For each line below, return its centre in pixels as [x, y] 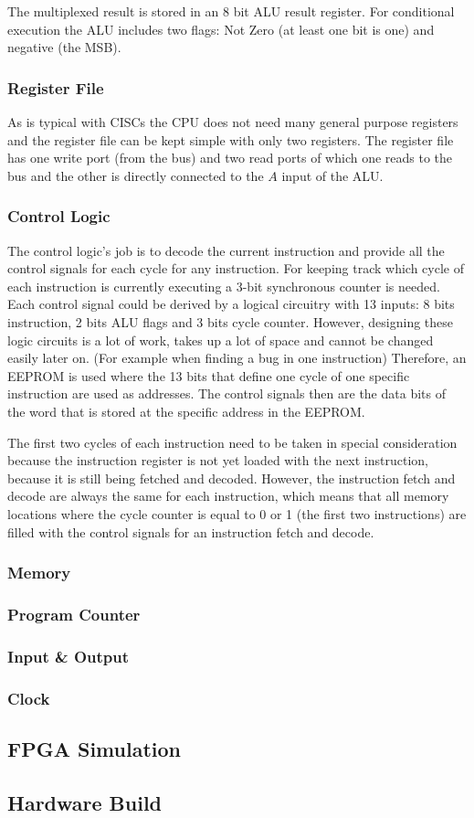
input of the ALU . [332, 175]
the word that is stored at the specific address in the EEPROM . [186, 411]
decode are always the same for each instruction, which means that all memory [228, 496]
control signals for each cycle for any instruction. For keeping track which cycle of [236, 268]
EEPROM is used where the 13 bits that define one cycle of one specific [209, 375]
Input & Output [68, 656]
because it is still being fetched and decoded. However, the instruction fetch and [232, 478]
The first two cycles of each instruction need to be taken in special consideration [232, 442]
